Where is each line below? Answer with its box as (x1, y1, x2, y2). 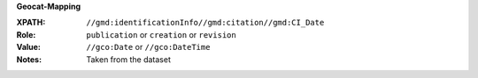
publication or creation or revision (86, 29, 236, 39)
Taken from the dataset (86, 53, 172, 65)
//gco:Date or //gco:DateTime (86, 42, 211, 53)
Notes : (16, 53, 42, 65)
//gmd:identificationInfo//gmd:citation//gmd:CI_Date (86, 18, 325, 28)
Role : (16, 29, 36, 39)
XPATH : (16, 18, 46, 28)
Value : (16, 42, 42, 53)
